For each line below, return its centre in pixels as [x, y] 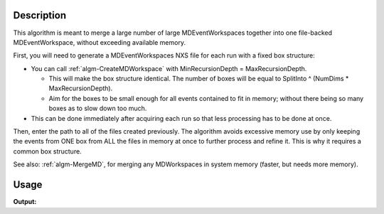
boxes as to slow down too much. [98, 108]
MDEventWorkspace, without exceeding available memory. [100, 42]
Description [40, 15]
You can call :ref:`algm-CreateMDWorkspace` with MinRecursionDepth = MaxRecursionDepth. [169, 68]
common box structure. [47, 151]
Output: [25, 202]
